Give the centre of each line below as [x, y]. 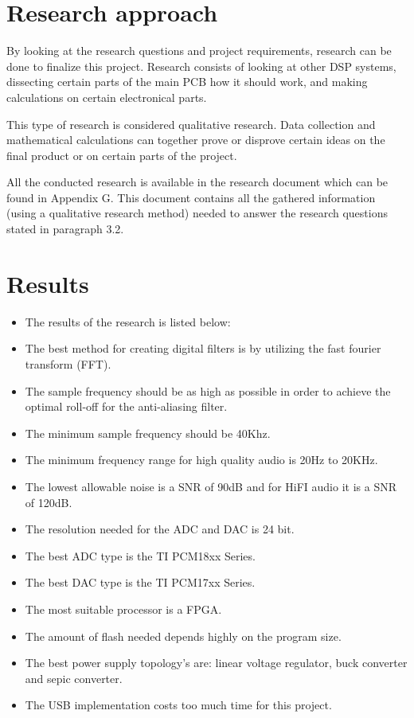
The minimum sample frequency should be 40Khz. [148, 433]
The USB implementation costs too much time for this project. [178, 705]
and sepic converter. [74, 678]
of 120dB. [49, 502]
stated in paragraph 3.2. [65, 229]
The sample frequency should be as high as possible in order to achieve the [208, 390]
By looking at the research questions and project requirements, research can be [199, 51]
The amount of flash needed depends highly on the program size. [183, 636]
